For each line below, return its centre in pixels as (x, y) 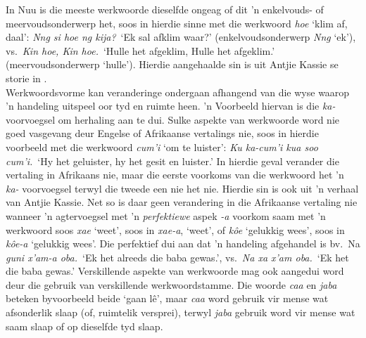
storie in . (26, 78)
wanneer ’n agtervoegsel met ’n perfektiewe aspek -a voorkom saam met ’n (166, 215)
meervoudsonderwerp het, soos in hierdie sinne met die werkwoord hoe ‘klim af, (177, 23)
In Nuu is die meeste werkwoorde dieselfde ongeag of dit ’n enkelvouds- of (165, 9)
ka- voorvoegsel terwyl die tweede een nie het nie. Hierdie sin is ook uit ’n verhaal (182, 188)
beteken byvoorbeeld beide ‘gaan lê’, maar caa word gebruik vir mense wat (167, 298)
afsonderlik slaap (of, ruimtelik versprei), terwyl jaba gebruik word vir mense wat (181, 312)
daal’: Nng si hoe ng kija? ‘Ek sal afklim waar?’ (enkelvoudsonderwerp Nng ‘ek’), (181, 37)
